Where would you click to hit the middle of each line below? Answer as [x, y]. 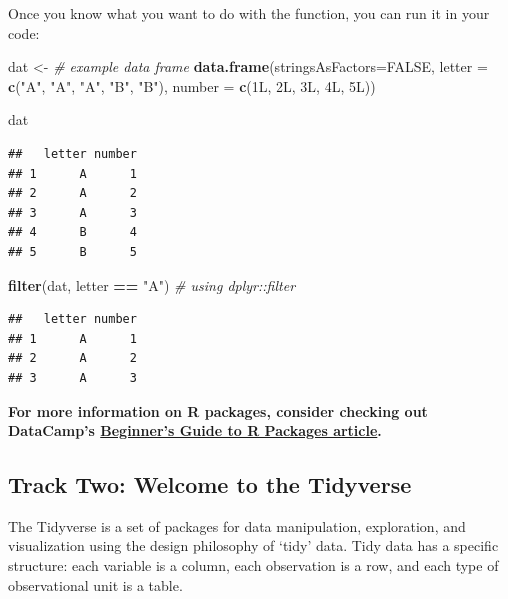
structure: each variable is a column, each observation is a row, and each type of [253, 565]
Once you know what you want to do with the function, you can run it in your [249, 13]
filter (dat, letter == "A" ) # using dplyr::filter [152, 284]
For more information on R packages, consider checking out [218, 410]
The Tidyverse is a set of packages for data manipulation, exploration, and [237, 525]
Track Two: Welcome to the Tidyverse [210, 484]
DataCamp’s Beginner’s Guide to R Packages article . [195, 430]
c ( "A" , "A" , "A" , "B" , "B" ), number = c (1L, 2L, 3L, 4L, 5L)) [192, 85]
